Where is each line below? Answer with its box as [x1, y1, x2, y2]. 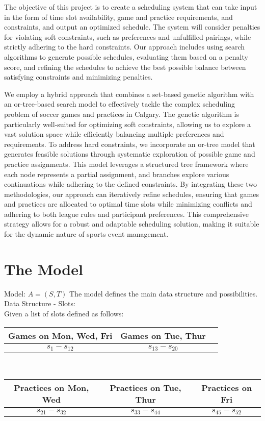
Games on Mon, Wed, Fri [8, 329, 113, 341]
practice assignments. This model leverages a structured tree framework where [4, 158, 249, 169]
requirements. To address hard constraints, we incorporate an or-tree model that [4, 138, 255, 149]
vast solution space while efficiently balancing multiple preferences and [4, 129, 224, 139]
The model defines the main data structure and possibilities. [69, 288, 258, 299]
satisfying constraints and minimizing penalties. [4, 71, 153, 82]
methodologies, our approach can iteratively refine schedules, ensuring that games [4, 188, 259, 199]
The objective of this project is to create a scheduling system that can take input [4, 2, 257, 12]
